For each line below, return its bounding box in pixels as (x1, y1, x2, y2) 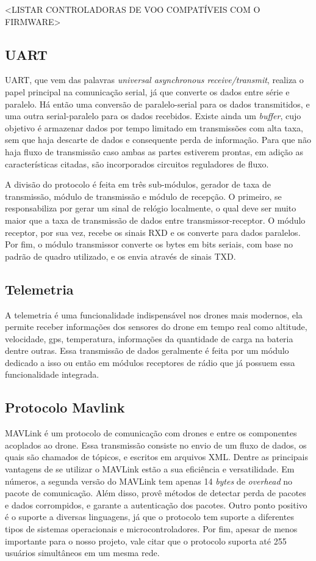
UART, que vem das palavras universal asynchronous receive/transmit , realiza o (5, 73, 304, 86)
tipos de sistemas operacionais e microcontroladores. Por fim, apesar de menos (5, 522, 298, 535)
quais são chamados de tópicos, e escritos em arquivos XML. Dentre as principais (5, 450, 309, 463)
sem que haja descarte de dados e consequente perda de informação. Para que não (5, 133, 311, 146)
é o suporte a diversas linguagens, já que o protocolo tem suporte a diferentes (5, 510, 294, 523)
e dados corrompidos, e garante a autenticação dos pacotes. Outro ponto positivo (5, 498, 307, 511)
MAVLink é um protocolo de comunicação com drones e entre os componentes (5, 427, 297, 439)
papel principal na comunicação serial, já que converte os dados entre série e (5, 85, 290, 98)
